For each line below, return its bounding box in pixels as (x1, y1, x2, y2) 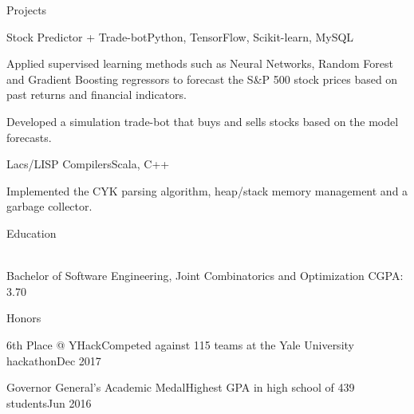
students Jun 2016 (6, 394, 92, 411)
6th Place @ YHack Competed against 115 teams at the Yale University (6, 336, 354, 353)
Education (6, 224, 57, 241)
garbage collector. (6, 198, 93, 215)
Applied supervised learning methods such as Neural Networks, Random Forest (6, 55, 393, 72)
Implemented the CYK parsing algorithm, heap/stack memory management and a (6, 182, 408, 199)
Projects (6, 2, 47, 18)
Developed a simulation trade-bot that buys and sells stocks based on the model (6, 112, 399, 129)
